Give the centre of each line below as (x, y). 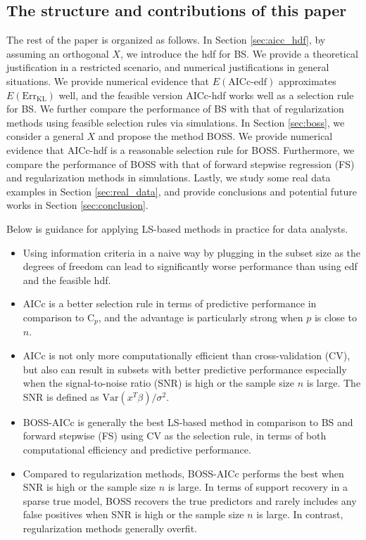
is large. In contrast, (300, 514)
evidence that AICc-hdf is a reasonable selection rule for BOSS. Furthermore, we (181, 149)
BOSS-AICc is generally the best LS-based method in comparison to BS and (188, 422)
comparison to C (59, 317)
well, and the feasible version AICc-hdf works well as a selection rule (206, 95)
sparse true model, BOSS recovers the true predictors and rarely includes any (190, 500)
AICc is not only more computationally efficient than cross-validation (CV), (187, 355)
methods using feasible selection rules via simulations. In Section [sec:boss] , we (176, 122)
